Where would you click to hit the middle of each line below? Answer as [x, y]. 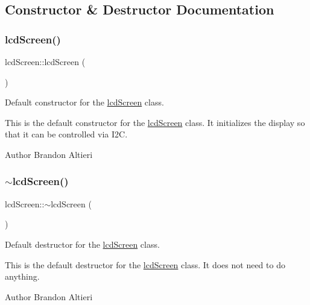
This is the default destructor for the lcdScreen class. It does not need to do [145, 264]
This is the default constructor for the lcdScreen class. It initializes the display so [155, 122]
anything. [22, 276]
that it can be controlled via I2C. [66, 134]
